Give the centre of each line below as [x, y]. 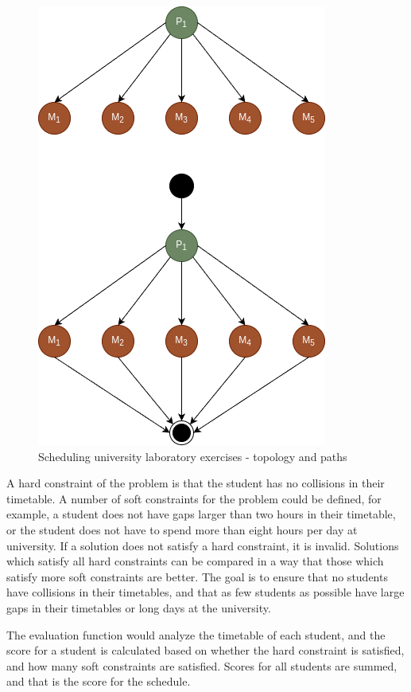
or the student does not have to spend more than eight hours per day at [182, 529]
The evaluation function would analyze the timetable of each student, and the [196, 634]
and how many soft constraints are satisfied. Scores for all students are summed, [202, 665]
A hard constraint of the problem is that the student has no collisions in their [196, 483]
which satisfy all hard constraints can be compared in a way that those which [195, 561]
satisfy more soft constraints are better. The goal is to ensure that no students [197, 576]
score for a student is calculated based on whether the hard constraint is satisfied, [205, 650]
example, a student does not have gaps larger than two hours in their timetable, [201, 514]
